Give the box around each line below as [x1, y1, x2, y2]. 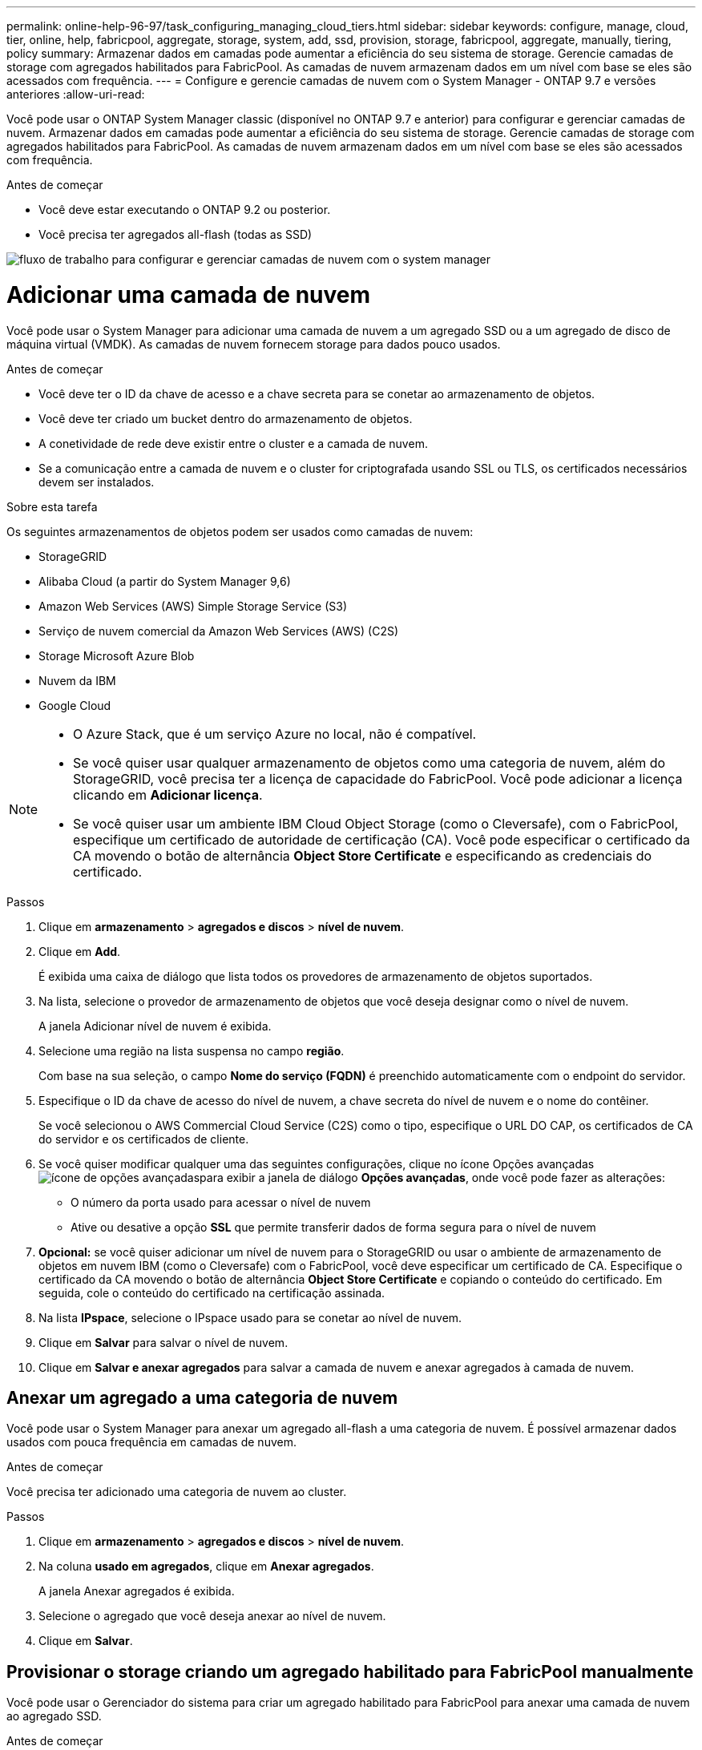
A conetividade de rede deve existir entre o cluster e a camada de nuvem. [38, 436, 428, 450]
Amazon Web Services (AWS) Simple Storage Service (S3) [38, 599, 348, 613]
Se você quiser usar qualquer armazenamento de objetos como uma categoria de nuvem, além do [73, 754, 666, 771]
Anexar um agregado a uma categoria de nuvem [6, 1387, 398, 1408]
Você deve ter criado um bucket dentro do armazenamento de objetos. [38, 411, 413, 425]
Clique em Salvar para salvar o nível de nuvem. [38, 1335, 288, 1349]
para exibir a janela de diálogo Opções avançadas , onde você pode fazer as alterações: [200, 1170, 666, 1184]
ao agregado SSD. [6, 1709, 102, 1724]
